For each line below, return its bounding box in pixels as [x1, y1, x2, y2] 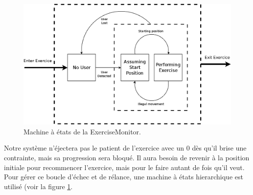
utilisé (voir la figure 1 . [4, 181, 73, 191]
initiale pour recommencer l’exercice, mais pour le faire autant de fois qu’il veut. [4, 162, 245, 172]
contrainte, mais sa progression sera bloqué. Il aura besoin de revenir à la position [4, 152, 250, 162]
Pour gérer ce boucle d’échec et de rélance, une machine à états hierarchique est [4, 172, 243, 182]
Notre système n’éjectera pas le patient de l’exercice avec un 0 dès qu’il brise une [4, 143, 247, 153]
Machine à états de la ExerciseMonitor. [23, 126, 141, 136]
